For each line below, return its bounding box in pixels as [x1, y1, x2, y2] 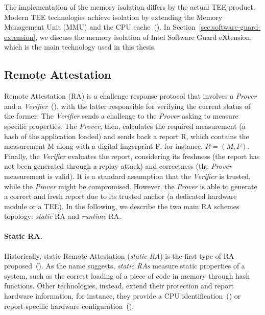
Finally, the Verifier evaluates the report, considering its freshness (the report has [4, 150, 260, 161]
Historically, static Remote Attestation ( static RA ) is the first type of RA [4, 250, 234, 261]
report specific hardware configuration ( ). [4, 300, 134, 311]
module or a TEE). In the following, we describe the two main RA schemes [4, 200, 239, 211]
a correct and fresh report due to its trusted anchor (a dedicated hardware [4, 191, 237, 201]
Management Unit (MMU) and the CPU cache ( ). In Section [4, 21, 196, 32]
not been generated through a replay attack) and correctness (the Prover [4, 161, 232, 171]
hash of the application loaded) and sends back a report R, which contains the [4, 130, 249, 141]
